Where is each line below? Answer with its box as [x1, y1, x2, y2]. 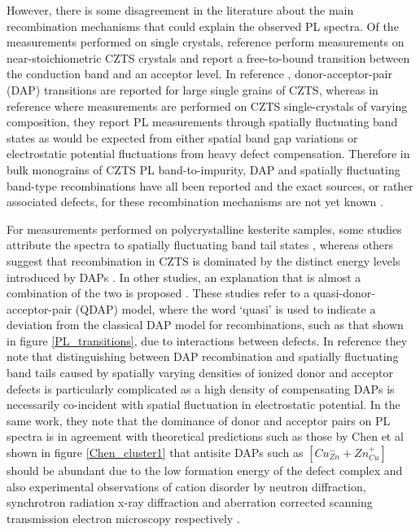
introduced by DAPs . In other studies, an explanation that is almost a [7, 268, 361, 285]
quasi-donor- [313, 284, 375, 301]
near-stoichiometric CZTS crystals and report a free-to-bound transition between [7, 49, 410, 66]
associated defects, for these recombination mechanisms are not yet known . [7, 193, 383, 210]
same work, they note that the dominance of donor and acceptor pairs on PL [7, 411, 391, 429]
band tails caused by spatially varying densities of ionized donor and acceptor [7, 364, 393, 381]
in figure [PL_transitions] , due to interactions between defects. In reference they [7, 332, 408, 349]
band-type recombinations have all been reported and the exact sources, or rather [7, 177, 413, 194]
